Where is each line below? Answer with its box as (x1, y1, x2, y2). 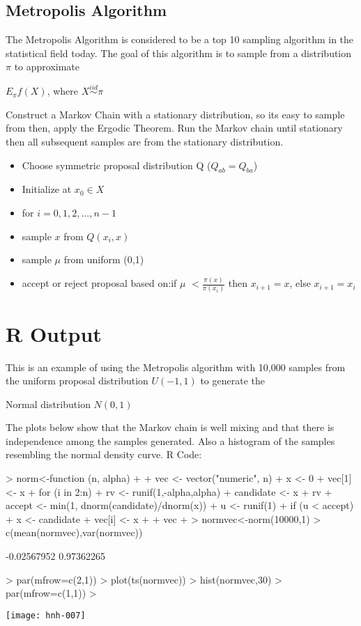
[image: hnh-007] (6, 610, 86, 620)
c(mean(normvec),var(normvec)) (6, 525, 143, 540)
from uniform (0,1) (63, 252, 144, 267)
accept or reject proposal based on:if (22, 276, 177, 290)
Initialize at (22, 182, 72, 196)
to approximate (14, 59, 80, 74)
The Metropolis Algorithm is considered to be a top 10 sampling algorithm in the (6, 32, 354, 47)
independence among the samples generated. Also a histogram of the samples (6, 433, 335, 448)
